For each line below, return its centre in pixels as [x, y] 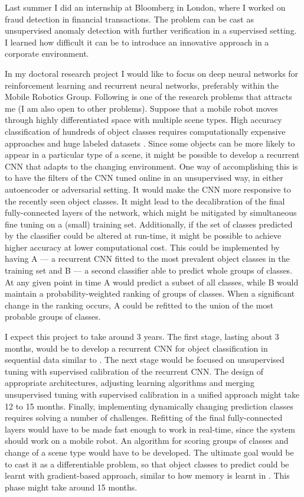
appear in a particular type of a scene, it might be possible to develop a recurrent [152, 155]
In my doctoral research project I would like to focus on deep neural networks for [152, 73]
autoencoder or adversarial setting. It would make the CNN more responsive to [148, 189]
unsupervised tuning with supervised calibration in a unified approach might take [152, 394]
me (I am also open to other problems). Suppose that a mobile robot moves [141, 108]
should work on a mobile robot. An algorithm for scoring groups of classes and [147, 441]
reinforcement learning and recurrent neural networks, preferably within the [142, 85]
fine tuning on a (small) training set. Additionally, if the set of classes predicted [149, 224]
